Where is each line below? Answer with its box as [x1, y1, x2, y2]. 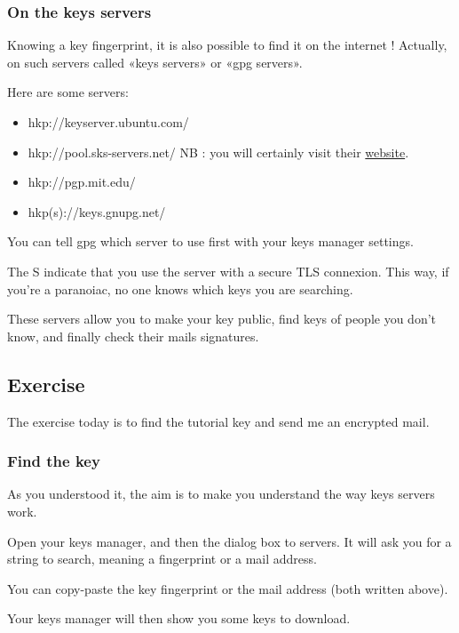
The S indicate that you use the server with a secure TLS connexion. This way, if [7, 261, 449, 280]
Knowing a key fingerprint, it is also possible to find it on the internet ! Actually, [7, 36, 447, 54]
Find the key [7, 450, 100, 472]
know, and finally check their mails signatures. [7, 326, 259, 345]
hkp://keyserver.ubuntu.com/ [28, 113, 189, 131]
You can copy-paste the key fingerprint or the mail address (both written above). [7, 579, 448, 597]
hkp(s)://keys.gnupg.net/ [28, 202, 166, 220]
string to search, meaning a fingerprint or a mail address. [7, 549, 317, 568]
